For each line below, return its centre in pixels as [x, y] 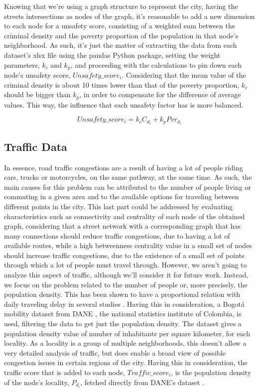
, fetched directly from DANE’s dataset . [142, 382]
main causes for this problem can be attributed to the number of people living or [128, 187]
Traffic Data [36, 146]
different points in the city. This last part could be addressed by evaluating [119, 206]
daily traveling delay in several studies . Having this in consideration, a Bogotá [124, 304]
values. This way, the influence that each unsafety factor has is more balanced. [124, 104]
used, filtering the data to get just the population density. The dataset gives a [123, 324]
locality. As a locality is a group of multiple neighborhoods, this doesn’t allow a [125, 343]
